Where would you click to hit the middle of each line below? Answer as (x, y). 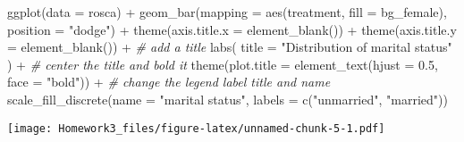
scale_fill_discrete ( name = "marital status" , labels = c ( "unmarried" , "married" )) (228, 99)
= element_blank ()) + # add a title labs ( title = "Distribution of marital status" (230, 47)
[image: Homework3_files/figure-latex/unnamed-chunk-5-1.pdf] (196, 128)
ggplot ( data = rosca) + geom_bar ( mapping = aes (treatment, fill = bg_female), (227, 12)
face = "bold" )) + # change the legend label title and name (169, 82)
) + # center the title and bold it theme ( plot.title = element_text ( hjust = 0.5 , (223, 64)
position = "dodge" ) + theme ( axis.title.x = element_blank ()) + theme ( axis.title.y (232, 29)
